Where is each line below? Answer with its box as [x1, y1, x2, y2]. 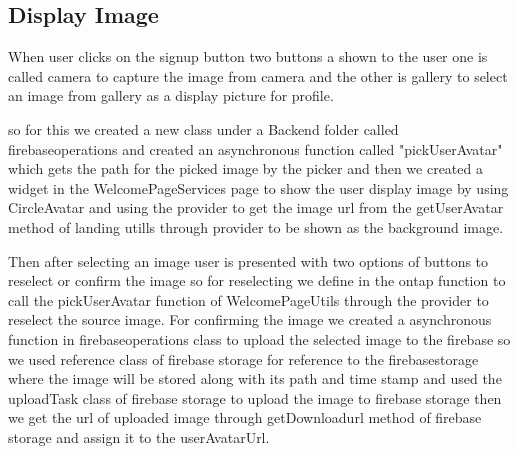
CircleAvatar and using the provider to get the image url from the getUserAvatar [8, 197, 504, 218]
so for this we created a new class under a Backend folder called [8, 118, 399, 139]
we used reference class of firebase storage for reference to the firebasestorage [8, 348, 479, 369]
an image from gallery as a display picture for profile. [8, 85, 334, 106]
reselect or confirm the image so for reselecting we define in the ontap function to [8, 270, 506, 291]
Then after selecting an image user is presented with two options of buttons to [8, 250, 489, 271]
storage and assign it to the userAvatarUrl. [8, 426, 270, 447]
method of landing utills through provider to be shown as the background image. [8, 216, 504, 237]
